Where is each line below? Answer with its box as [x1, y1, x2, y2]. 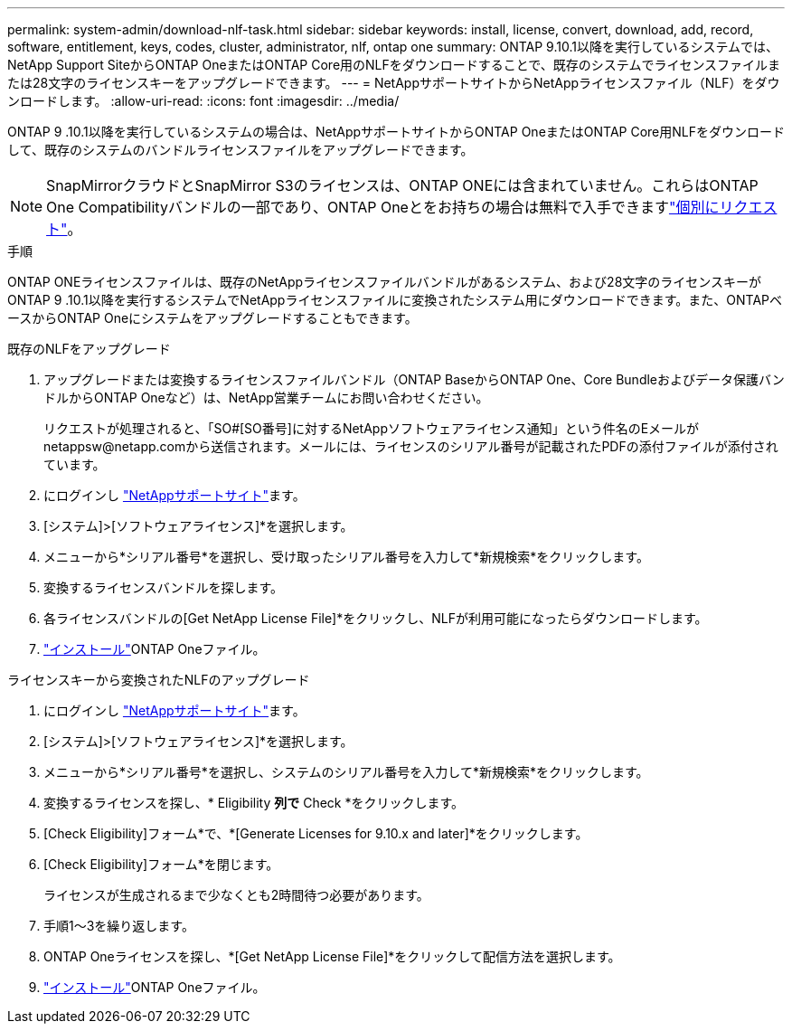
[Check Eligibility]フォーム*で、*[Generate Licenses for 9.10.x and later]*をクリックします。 [43, 826, 589, 841]
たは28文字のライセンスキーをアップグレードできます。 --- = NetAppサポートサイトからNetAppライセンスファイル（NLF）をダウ [7, 75, 780, 90]
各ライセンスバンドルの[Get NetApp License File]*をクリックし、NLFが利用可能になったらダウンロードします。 [43, 610, 708, 626]
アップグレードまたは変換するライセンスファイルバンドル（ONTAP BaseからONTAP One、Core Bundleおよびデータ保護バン [43, 372, 785, 387]
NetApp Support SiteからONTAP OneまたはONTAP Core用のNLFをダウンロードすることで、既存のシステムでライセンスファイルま [7, 57, 781, 72]
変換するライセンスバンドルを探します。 [43, 580, 284, 595]
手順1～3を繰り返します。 [43, 918, 194, 933]
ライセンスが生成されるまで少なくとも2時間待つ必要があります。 [43, 887, 429, 903]
